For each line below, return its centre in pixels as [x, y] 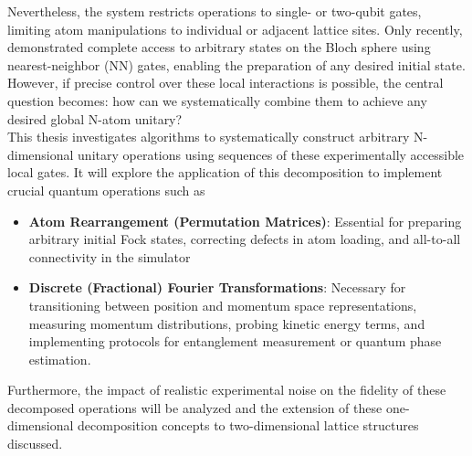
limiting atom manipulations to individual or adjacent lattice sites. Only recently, [235, 29]
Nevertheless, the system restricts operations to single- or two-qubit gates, [215, 11]
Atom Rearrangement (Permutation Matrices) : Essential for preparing [245, 221]
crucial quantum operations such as [106, 190]
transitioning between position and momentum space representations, [223, 305]
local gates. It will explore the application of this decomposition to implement [225, 172]
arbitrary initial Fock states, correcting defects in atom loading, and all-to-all [245, 239]
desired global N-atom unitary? [95, 118]
